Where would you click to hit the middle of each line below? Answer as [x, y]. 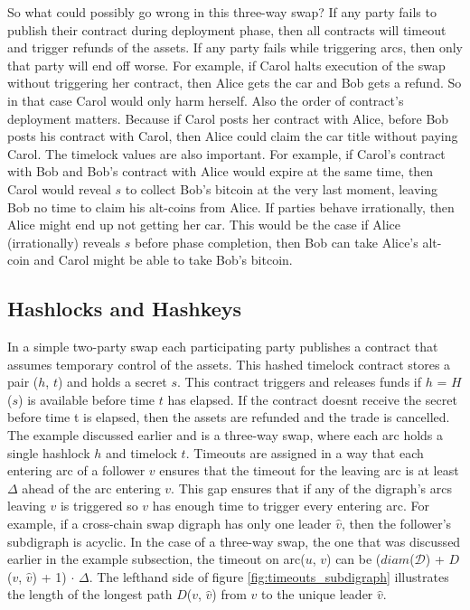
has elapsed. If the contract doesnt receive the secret [312, 399]
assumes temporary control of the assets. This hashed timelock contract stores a [229, 364]
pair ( [23, 382]
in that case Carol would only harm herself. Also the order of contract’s [206, 100]
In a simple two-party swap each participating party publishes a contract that [223, 347]
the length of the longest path [90, 594]
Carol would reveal [59, 188]
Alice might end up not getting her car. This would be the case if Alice [204, 225]
